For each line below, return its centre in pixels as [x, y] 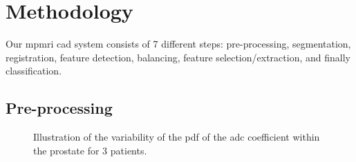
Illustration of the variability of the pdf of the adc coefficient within [177, 137]
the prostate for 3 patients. [90, 150]
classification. [34, 71]
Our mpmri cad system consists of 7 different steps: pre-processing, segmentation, [178, 44]
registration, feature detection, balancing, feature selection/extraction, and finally [178, 57]
